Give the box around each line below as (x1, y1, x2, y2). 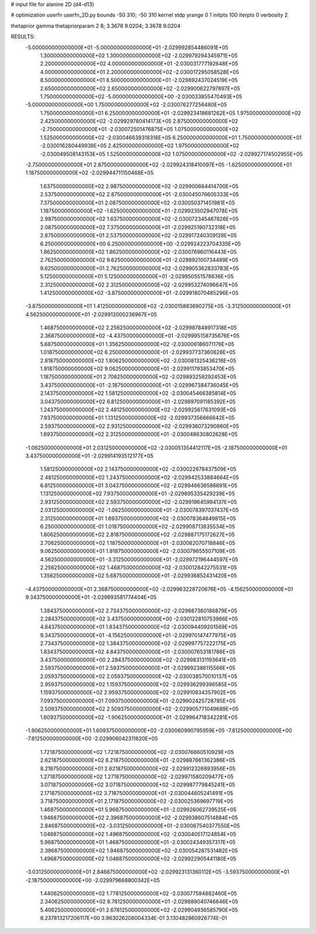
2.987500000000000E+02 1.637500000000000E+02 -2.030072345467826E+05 (40, 216, 239, 223)
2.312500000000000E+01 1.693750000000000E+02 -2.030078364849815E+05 (40, 514, 236, 521)
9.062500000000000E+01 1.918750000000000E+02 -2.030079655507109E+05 (40, 548, 236, 555)
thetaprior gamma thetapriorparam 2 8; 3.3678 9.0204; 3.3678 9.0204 (11, 22, 181, 29)
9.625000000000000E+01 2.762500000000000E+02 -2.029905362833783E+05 (40, 264, 239, 272)
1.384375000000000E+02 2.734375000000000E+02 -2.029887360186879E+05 (40, 607, 238, 614)
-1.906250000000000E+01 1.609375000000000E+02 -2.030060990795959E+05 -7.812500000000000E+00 (25, 727, 293, 734)
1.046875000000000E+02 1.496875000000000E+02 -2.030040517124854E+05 (40, 830, 236, 837)
